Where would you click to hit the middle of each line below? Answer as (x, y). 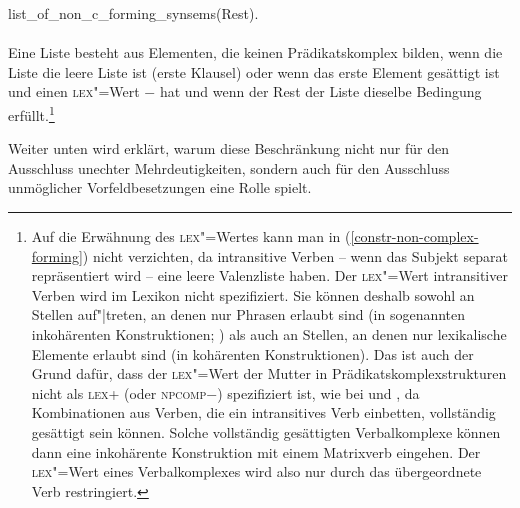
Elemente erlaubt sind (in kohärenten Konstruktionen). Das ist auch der (252, 353)
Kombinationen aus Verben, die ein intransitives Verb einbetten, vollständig (263, 412)
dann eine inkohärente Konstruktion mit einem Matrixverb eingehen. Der (256, 451)
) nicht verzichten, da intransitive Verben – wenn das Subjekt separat (295, 255)
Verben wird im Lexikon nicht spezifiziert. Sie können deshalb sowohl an (253, 294)
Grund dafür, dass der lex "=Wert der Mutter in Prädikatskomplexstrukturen (269, 373)
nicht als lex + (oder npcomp (119, 392)
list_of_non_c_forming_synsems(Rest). (133, 13)
